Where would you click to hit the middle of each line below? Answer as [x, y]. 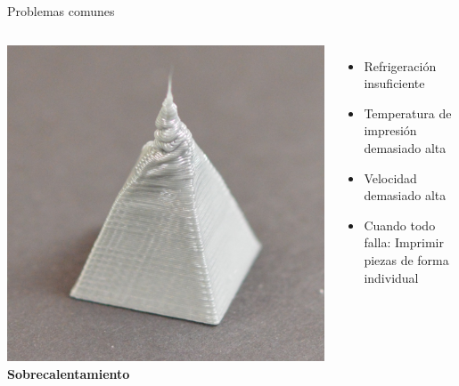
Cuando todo [400, 225]
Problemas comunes [61, 11]
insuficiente [394, 83]
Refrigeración [400, 65]
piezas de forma [406, 259]
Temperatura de [408, 113]
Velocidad [390, 177]
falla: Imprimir [404, 242]
